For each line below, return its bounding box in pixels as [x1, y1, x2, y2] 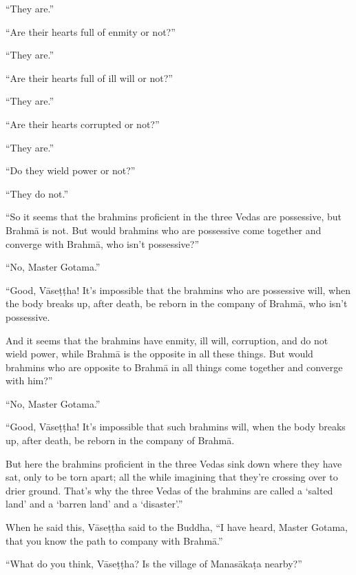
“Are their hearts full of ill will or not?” [6, 70, 173, 85]
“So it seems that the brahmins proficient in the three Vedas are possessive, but [6, 209, 342, 224]
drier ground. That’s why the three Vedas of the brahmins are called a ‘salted [6, 483, 333, 497]
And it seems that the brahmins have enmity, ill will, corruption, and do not [6, 333, 328, 347]
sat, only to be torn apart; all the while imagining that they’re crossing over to [6, 470, 338, 484]
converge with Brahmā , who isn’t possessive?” [6, 236, 200, 251]
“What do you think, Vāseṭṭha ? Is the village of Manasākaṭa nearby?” [6, 556, 302, 571]
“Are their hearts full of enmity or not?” [6, 24, 176, 39]
